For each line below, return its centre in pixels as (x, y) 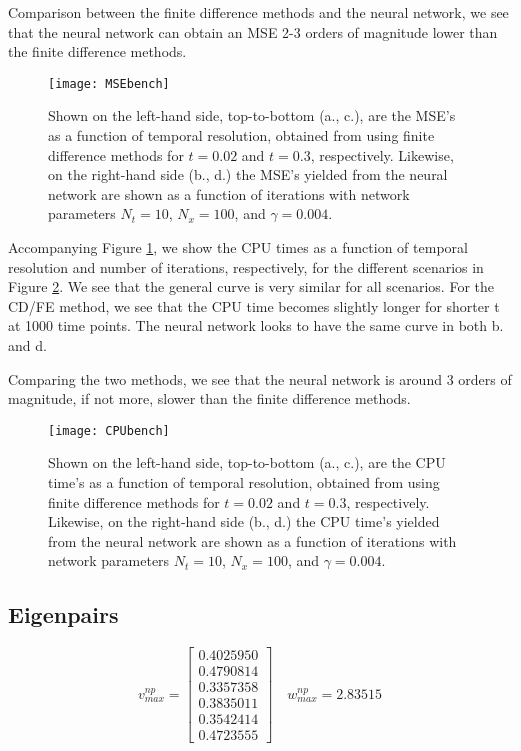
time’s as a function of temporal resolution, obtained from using (244, 482)
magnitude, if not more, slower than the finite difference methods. (209, 398)
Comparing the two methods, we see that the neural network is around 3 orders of (260, 378)
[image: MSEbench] (109, 83)
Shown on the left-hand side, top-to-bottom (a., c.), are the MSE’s (252, 115)
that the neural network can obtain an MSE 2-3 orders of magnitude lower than (253, 31)
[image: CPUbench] (109, 430)
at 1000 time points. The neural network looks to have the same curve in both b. (256, 325)
